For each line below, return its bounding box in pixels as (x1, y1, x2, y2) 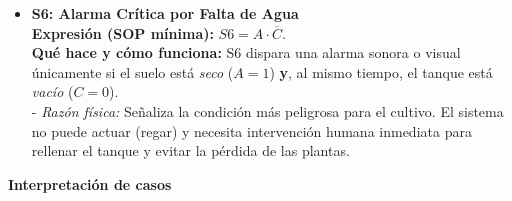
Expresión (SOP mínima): (31, 22, 214, 43)
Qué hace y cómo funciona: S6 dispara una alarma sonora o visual (31, 42, 461, 63)
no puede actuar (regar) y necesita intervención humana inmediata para (31, 120, 472, 141)
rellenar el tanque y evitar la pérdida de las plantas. (31, 140, 350, 161)
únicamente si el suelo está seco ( (31, 61, 234, 82)
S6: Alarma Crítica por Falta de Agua (31, 3, 299, 23)
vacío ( (31, 81, 74, 102)
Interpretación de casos (8, 173, 172, 194)
